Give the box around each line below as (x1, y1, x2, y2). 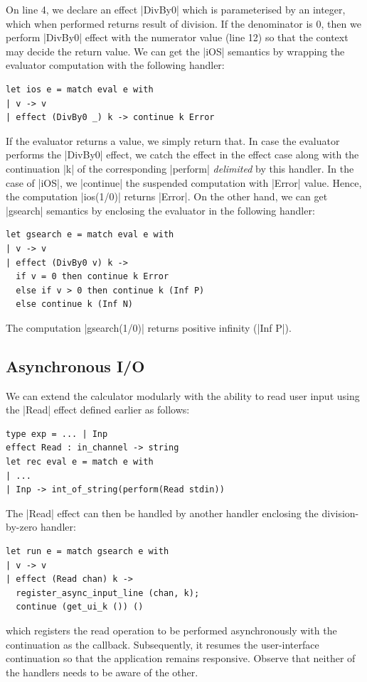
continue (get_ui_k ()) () (16, 602, 144, 612)
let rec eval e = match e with (6, 457, 154, 467)
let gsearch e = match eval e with (6, 229, 174, 240)
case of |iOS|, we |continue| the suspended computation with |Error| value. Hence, (6, 175, 362, 190)
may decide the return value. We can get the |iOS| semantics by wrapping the (6, 43, 345, 58)
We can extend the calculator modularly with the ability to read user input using (6, 388, 360, 403)
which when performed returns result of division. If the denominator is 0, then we (6, 16, 361, 31)
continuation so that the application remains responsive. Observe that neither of (6, 651, 356, 666)
